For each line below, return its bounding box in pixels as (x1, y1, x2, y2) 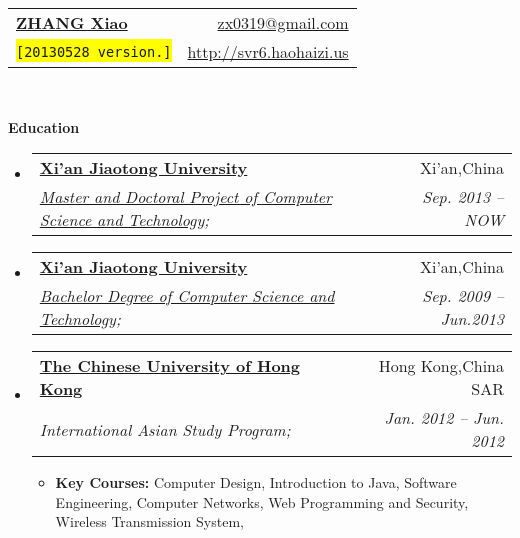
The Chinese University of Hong (39, 354, 301, 378)
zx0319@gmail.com (217, 11, 349, 34)
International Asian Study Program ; (39, 417, 291, 441)
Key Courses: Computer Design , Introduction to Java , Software (55, 472, 457, 493)
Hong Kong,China (378, 354, 504, 378)
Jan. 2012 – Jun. (384, 406, 504, 430)
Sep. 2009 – (422, 284, 504, 308)
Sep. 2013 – (422, 185, 504, 209)
